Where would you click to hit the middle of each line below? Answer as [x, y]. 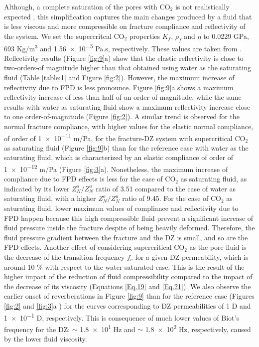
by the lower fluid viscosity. [46, 339]
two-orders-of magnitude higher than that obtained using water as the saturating [128, 68]
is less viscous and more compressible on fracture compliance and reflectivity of [125, 26]
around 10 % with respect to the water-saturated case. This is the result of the [124, 266]
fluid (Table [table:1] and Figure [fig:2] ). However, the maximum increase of [119, 78]
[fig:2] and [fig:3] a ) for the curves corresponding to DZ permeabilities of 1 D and [128, 305]
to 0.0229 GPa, [226, 36]
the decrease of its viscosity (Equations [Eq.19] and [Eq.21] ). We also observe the [128, 286]
